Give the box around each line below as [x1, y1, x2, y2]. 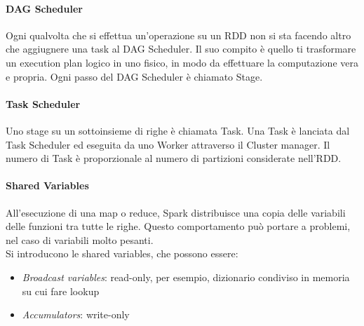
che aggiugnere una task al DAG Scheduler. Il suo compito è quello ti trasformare [6, 41, 356, 56]
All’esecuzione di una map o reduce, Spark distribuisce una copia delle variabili [6, 205, 346, 219]
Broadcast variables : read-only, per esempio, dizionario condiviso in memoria [22, 269, 350, 284]
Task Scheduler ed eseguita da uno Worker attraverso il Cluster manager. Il [6, 137, 330, 151]
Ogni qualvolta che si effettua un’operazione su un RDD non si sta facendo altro [6, 27, 351, 42]
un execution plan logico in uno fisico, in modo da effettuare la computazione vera [6, 55, 358, 69]
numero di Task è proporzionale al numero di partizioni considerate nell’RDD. [6, 151, 342, 165]
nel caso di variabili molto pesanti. [6, 232, 154, 247]
